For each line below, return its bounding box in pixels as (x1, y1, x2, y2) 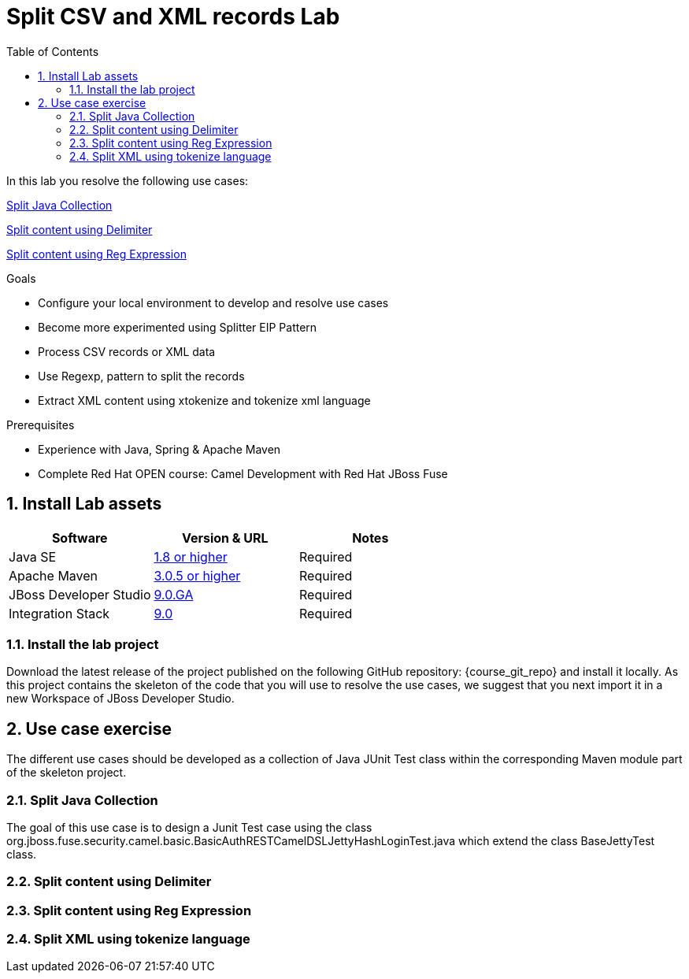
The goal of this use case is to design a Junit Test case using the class (6, 820, 372, 834)
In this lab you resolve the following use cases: (6, 173, 249, 187)
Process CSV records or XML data (38, 344, 216, 358)
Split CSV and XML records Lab (6, 3, 340, 30)
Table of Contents (6, 44, 99, 58)
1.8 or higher (154, 548, 228, 565)
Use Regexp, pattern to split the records (38, 369, 245, 383)
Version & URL (181, 529, 269, 546)
